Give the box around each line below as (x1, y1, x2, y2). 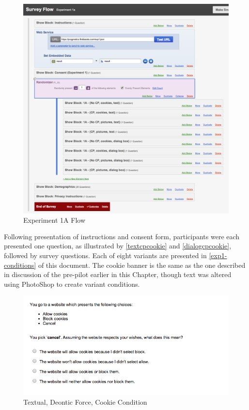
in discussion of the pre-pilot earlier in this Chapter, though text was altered (4, 269, 232, 279)
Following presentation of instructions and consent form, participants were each (4, 231, 240, 241)
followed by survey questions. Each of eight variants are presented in (4, 250, 207, 260)
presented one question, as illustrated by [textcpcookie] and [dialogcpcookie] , (4, 241, 232, 251)
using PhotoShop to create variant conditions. (4, 279, 140, 289)
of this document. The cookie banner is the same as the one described (38, 260, 246, 270)
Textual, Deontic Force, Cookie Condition (23, 397, 147, 407)
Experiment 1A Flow (23, 215, 85, 225)
